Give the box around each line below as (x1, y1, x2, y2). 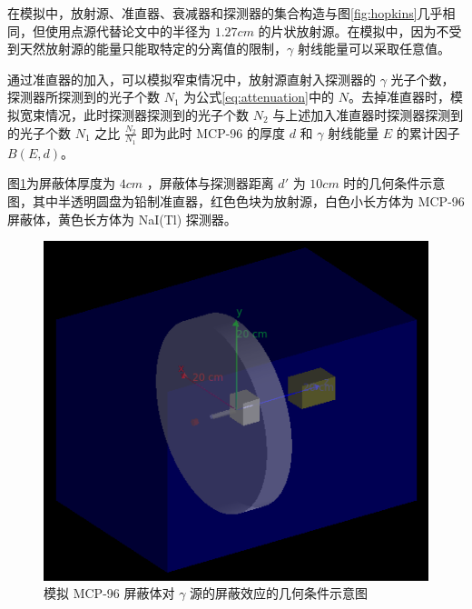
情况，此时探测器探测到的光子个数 (44, 105, 249, 124)
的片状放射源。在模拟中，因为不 (258, 21, 449, 40)
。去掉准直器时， (348, 87, 450, 106)
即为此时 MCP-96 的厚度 (141, 123, 285, 142)
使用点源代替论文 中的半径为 (44, 21, 211, 40)
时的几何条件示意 (343, 174, 446, 193)
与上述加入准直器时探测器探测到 (272, 105, 464, 124)
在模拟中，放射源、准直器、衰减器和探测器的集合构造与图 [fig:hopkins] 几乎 (7, 4, 443, 22)
